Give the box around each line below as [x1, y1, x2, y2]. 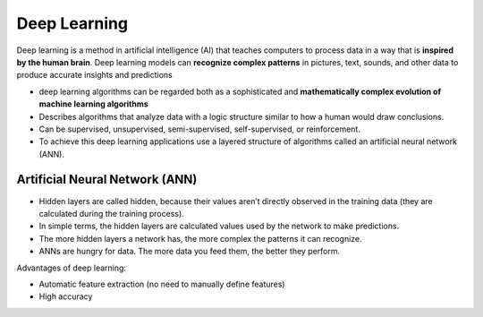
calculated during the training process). [38, 208, 185, 218]
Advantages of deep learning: [16, 262, 127, 273]
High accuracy [38, 291, 93, 302]
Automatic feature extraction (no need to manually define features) [38, 278, 285, 289]
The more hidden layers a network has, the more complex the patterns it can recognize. [38, 233, 362, 244]
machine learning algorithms [38, 99, 149, 109]
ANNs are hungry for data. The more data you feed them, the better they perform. [38, 246, 341, 257]
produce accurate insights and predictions [16, 70, 174, 81]
